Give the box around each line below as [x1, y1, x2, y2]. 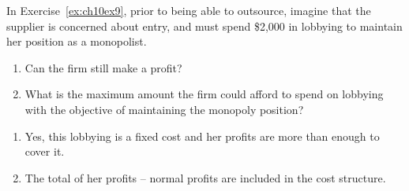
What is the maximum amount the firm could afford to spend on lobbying [24, 86, 384, 102]
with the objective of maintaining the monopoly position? [24, 101, 304, 117]
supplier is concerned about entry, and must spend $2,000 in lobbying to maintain [6, 17, 403, 34]
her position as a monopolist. [6, 33, 147, 50]
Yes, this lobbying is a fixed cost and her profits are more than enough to [24, 127, 380, 144]
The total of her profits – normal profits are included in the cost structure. [24, 169, 386, 185]
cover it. [24, 143, 65, 160]
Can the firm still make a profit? [24, 59, 182, 75]
